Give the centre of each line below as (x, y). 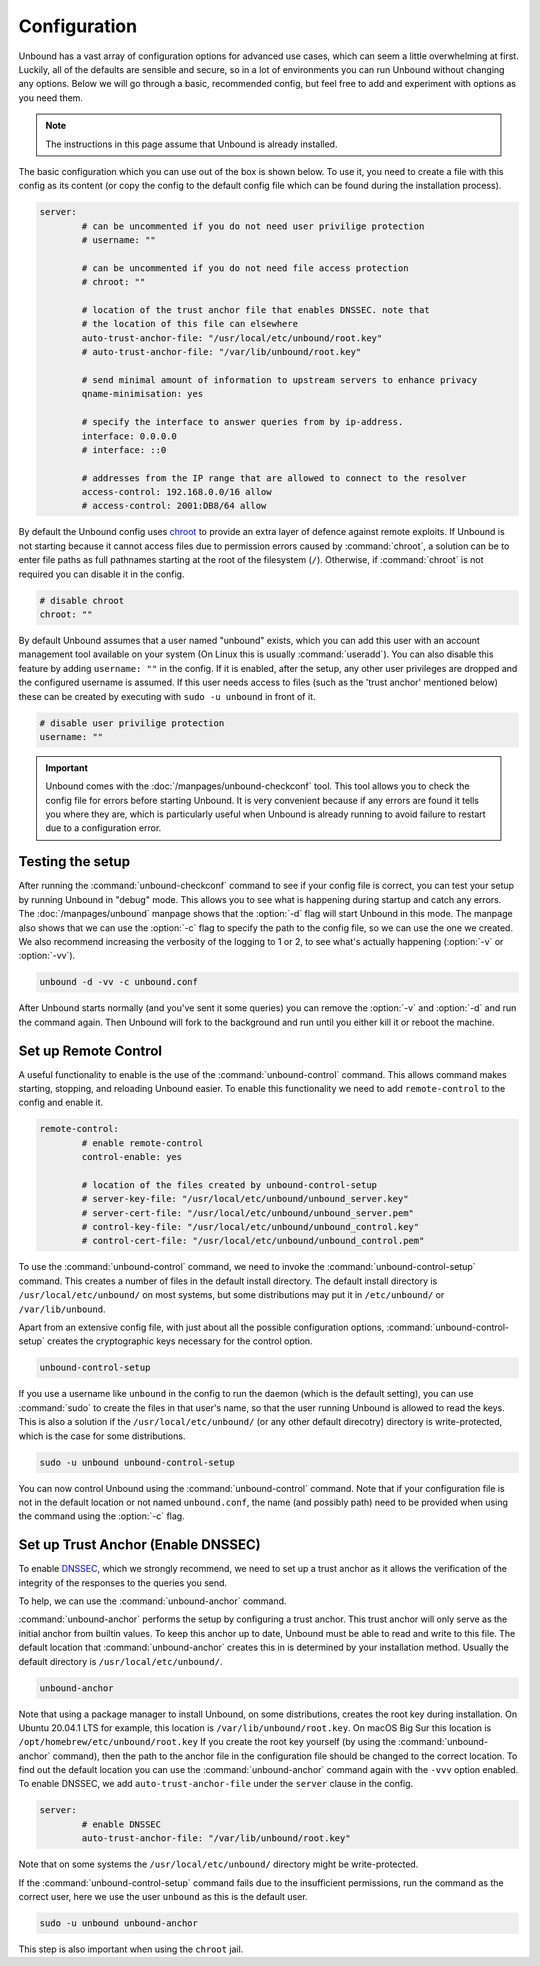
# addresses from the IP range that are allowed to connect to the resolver (274, 478)
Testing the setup (74, 861)
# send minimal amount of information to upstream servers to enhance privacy (279, 379)
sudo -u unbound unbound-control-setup (137, 1462)
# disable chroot (82, 600)
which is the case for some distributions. (102, 1436)
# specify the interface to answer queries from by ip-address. (242, 422)
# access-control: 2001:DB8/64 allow (174, 506)
